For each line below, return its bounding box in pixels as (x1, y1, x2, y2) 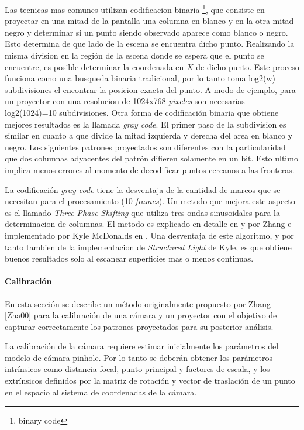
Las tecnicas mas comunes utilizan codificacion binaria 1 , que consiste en (5, 2, 265, 15)
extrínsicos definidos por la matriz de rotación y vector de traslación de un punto (5, 374, 295, 387)
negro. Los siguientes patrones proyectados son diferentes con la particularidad (5, 140, 286, 153)
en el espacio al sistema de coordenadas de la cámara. (5, 386, 197, 398)
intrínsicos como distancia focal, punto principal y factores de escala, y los (5, 363, 270, 375)
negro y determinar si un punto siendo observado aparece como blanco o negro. (5, 26, 288, 38)
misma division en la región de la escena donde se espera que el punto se (5, 49, 264, 61)
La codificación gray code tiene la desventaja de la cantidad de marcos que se (5, 183, 281, 195)
